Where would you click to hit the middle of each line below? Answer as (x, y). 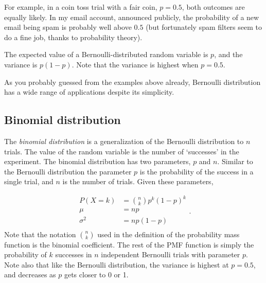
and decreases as (30, 275)
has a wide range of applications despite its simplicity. (89, 92)
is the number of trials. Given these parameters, (138, 181)
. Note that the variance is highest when (135, 64)
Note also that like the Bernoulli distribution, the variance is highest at (117, 264)
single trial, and (29, 181)
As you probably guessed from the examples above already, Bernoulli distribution (132, 82)
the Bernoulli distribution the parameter (68, 171)
